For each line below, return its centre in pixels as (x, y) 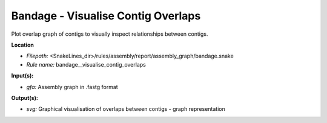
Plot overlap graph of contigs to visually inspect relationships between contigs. (110, 34)
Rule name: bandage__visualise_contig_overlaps (86, 64)
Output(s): (25, 98)
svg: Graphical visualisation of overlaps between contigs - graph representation (126, 109)
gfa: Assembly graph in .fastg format (72, 87)
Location (23, 45)
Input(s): (22, 76)
